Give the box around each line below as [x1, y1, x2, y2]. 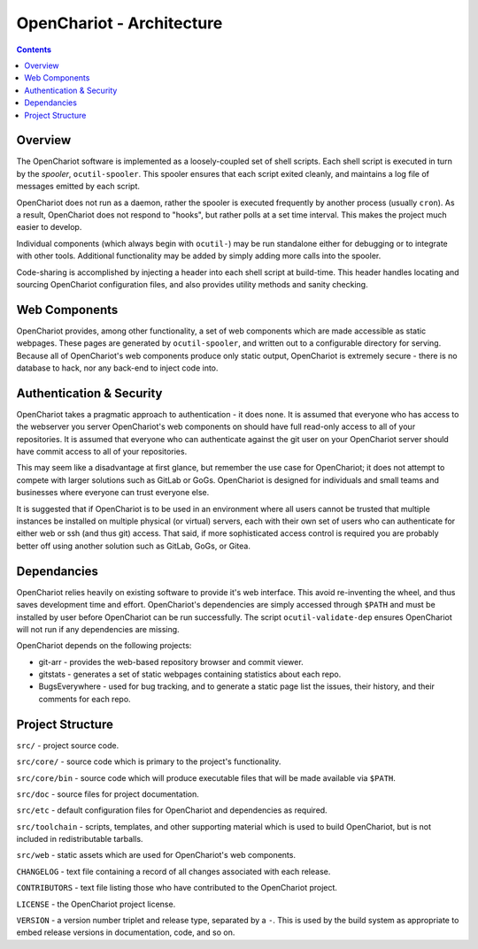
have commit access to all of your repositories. [16, 447, 188, 457]
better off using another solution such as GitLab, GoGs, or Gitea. [16, 540, 251, 551]
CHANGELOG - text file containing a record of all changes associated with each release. [16, 866, 331, 876]
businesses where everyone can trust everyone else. [16, 487, 210, 498]
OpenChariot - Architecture [16, 13, 223, 33]
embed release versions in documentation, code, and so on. [16, 927, 235, 938]
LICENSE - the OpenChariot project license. [16, 899, 176, 909]
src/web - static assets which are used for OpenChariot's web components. [16, 850, 297, 861]
